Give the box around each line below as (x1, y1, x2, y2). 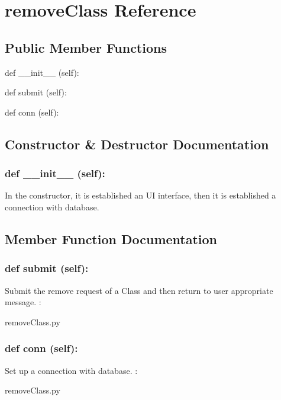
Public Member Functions (5, 38, 167, 56)
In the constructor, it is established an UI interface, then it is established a (5, 189, 276, 201)
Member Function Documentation (5, 229, 218, 248)
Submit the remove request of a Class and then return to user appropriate (5, 284, 273, 296)
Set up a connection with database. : (5, 364, 138, 376)
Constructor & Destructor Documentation (5, 135, 269, 153)
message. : (5, 296, 41, 308)
